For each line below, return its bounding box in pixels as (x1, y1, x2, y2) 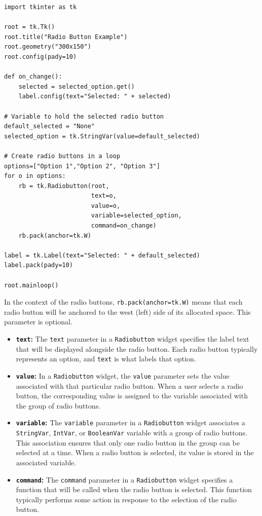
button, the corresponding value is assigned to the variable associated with (16, 390, 248, 401)
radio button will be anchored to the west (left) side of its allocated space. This (4, 306, 251, 317)
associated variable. (16, 457, 77, 467)
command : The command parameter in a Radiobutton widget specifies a (16, 474, 233, 485)
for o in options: (4, 172, 66, 180)
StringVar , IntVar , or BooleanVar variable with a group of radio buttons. (16, 427, 247, 438)
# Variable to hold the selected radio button (4, 113, 164, 120)
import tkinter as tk (4, 4, 77, 11)
